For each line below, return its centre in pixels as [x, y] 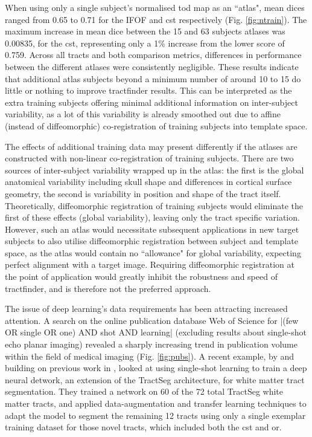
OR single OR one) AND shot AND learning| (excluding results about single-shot [156, 332]
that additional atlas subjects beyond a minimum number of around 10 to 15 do [153, 78]
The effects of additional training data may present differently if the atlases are [151, 146]
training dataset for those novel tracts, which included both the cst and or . [143, 427]
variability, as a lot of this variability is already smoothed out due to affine [143, 114]
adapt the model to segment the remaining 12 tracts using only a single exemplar [155, 415]
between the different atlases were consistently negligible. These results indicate [152, 66]
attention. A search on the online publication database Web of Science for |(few [152, 320]
